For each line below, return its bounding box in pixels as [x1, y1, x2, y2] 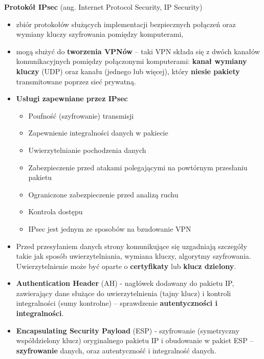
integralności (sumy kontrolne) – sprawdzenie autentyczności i [16, 298, 217, 308]
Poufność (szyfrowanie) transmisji [28, 110, 134, 121]
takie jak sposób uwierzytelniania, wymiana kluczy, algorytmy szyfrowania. [16, 251, 251, 261]
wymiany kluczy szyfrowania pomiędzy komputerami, [16, 29, 184, 39]
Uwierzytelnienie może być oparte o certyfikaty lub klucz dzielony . [16, 260, 236, 271]
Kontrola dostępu [28, 206, 83, 217]
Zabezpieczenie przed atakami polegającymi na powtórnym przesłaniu [28, 162, 248, 172]
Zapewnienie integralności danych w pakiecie [28, 127, 168, 138]
